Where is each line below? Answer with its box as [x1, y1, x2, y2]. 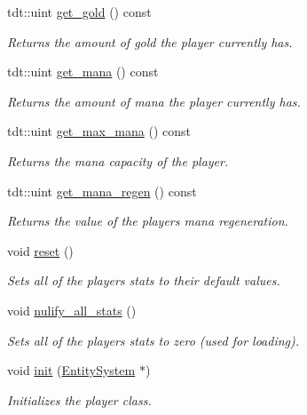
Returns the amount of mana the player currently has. [7, 92, 301, 110]
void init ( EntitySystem [7, 361, 136, 379]
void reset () [7, 241, 74, 259]
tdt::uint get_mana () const [7, 62, 159, 81]
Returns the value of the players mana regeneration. [7, 211, 288, 230]
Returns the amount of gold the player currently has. [7, 32, 293, 51]
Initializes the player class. [7, 390, 152, 409]
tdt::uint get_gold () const [7, 3, 152, 20]
